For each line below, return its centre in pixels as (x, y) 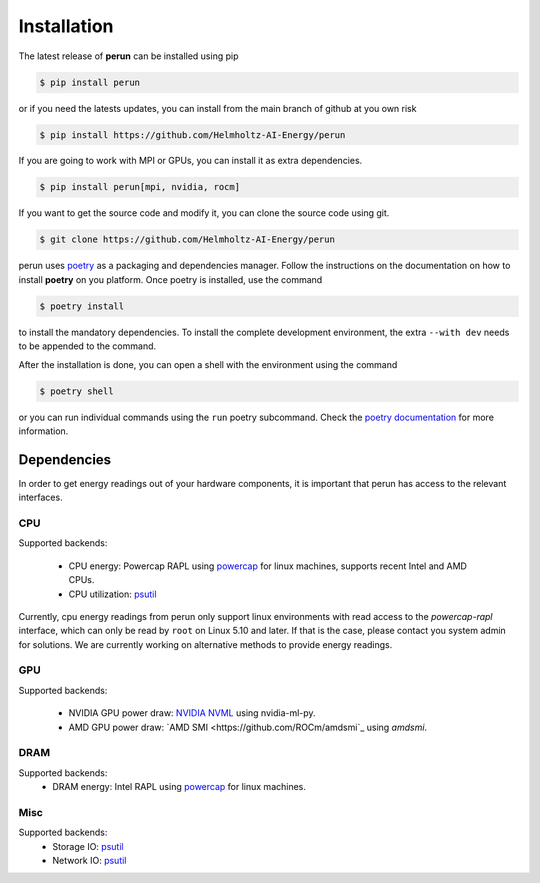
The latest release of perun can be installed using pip (128, 56)
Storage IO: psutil (88, 846)
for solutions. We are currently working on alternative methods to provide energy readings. (205, 644)
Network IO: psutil (89, 861)
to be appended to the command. (87, 346)
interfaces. (41, 497)
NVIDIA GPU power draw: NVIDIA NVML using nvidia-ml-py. (192, 713)
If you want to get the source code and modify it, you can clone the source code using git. (204, 213)
